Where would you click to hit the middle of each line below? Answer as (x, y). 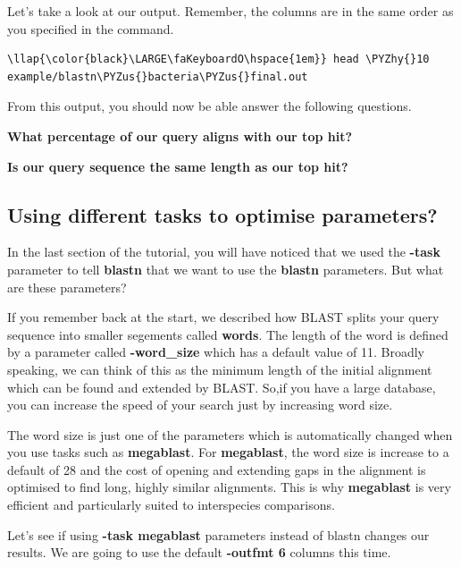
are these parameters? (67, 287)
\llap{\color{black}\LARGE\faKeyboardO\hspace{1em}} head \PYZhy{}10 (218, 59)
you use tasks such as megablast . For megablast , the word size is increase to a (228, 452)
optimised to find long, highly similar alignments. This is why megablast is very (229, 487)
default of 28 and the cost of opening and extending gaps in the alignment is (217, 469)
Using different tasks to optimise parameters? (222, 214)
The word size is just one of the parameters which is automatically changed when (230, 434)
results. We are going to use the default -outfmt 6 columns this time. (199, 552)
